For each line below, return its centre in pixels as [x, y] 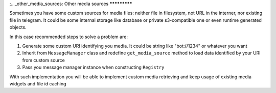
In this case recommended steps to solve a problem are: [68, 37]
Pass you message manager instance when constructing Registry [93, 67]
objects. [18, 27]
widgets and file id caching [38, 83]
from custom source [43, 60]
